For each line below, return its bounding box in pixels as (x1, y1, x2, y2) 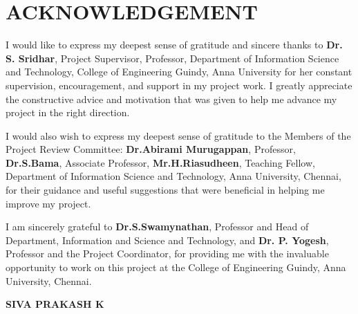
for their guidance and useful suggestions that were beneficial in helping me (6, 183, 325, 197)
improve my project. (6, 196, 91, 210)
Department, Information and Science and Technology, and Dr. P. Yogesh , (6, 232, 329, 247)
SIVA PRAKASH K (6, 297, 104, 311)
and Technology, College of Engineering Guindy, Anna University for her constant (6, 64, 352, 79)
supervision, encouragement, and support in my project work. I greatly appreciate (6, 77, 352, 92)
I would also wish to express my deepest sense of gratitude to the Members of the (6, 128, 351, 142)
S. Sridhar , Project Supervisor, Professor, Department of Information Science (6, 50, 339, 65)
